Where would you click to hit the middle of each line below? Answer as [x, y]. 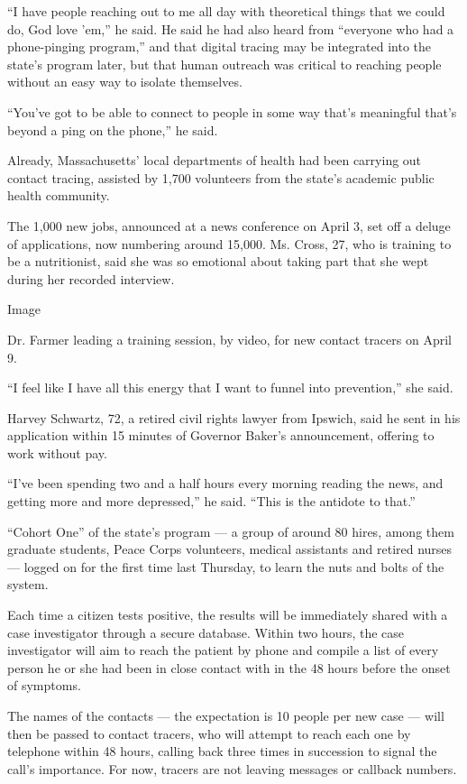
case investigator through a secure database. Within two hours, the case [206, 632]
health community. [59, 195]
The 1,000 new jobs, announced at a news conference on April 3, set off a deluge [229, 225]
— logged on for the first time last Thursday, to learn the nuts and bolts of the [226, 566]
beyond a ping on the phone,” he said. [113, 129]
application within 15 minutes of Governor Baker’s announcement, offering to [221, 435]
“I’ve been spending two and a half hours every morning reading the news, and [225, 483]
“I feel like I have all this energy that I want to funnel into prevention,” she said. [230, 387]
